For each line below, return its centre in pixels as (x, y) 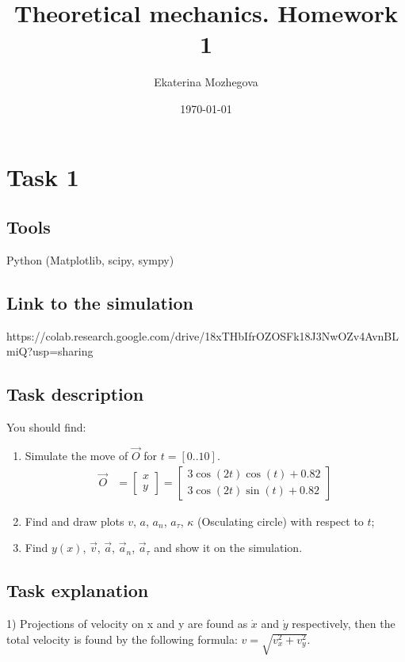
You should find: (46, 427)
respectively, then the (344, 623)
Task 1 (43, 176)
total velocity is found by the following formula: (122, 639)
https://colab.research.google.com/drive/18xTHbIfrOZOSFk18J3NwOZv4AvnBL (203, 335)
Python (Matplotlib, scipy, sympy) (90, 259)
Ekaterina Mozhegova (206, 82)
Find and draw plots (75, 521)
